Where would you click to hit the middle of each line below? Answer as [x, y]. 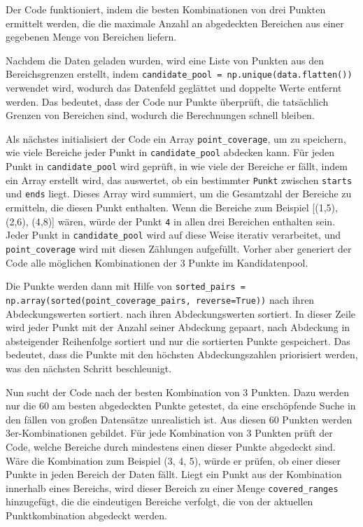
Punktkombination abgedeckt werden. [86, 515]
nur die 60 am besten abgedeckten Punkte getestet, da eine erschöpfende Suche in [181, 406]
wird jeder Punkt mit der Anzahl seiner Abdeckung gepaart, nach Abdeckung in [178, 327]
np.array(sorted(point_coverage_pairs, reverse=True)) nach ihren [160, 299]
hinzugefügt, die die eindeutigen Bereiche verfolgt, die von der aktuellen [159, 501]
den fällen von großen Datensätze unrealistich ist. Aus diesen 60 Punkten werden [179, 419]
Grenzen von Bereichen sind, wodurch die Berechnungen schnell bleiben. [160, 115]
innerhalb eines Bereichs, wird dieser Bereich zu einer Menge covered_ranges [172, 487]
